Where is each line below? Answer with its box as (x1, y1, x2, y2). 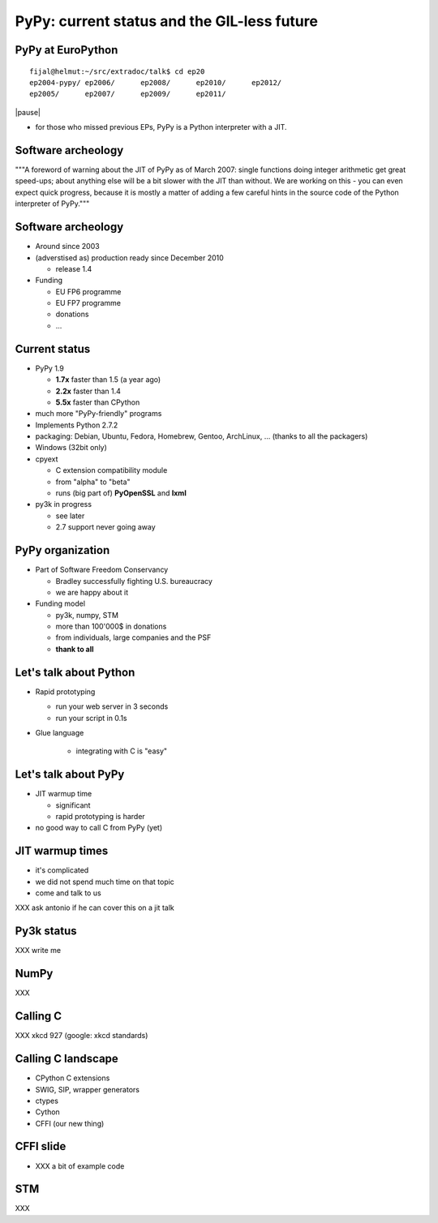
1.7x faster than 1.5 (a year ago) (55, 375, 161, 384)
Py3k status (15, 925, 77, 938)
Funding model (35, 599, 85, 608)
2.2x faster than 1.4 (55, 386, 122, 396)
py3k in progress (35, 500, 92, 509)
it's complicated (35, 865, 89, 875)
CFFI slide (15, 1139, 67, 1153)
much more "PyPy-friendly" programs (35, 409, 162, 418)
